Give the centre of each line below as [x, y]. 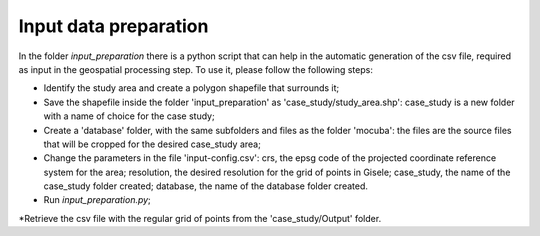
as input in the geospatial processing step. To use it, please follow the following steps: [196, 69]
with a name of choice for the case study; [129, 116]
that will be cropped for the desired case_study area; [152, 144]
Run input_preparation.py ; [97, 200]
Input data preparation [113, 26]
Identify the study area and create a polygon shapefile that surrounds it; [191, 88]
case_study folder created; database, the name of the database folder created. [206, 186]
